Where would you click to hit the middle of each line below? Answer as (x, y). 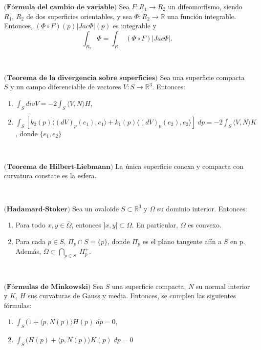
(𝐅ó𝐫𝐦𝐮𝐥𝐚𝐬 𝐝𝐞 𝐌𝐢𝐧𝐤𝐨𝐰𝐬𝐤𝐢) (47, 287)
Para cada (31, 241)
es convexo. (205, 225)
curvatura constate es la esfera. (50, 175)
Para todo (30, 225)
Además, (28, 251)
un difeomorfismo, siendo (205, 6)
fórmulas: (18, 305)
